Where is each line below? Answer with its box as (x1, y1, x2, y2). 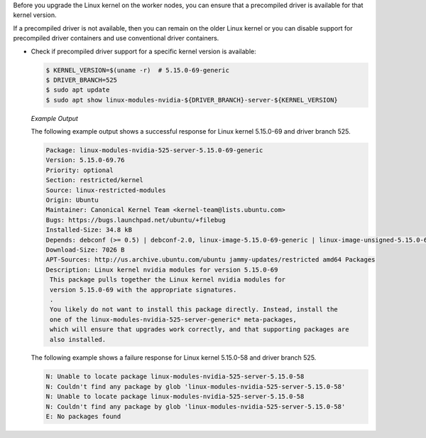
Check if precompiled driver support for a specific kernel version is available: (31, 47, 257, 55)
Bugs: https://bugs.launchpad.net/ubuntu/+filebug (45, 215, 226, 224)
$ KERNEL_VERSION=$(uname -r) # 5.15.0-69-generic (45, 66, 230, 74)
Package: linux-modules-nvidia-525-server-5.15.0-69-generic (45, 146, 263, 154)
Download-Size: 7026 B (45, 245, 125, 254)
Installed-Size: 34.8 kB (45, 226, 133, 234)
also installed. (50, 335, 106, 343)
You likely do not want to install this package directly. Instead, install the (50, 306, 339, 314)
